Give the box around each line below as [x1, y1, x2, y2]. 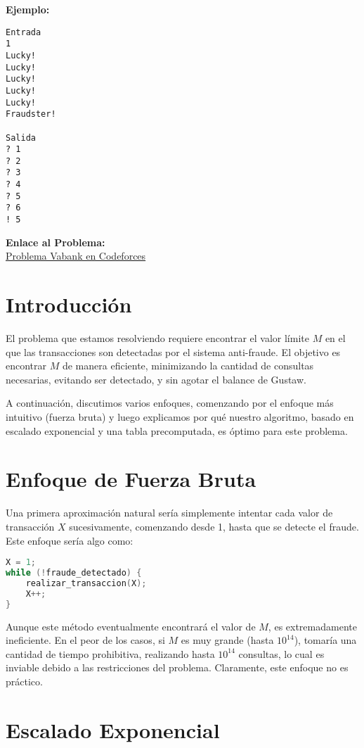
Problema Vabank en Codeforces [6, 248, 146, 263]
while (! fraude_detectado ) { [6, 568, 142, 578]
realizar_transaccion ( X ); [25, 578, 147, 588]
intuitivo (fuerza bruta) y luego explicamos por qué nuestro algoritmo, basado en [6, 410, 354, 424]
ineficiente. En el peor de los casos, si [6, 633, 165, 647]
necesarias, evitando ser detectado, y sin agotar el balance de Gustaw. [6, 372, 306, 386]
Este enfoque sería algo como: [6, 533, 134, 547]
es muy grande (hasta [181, 633, 274, 647]
